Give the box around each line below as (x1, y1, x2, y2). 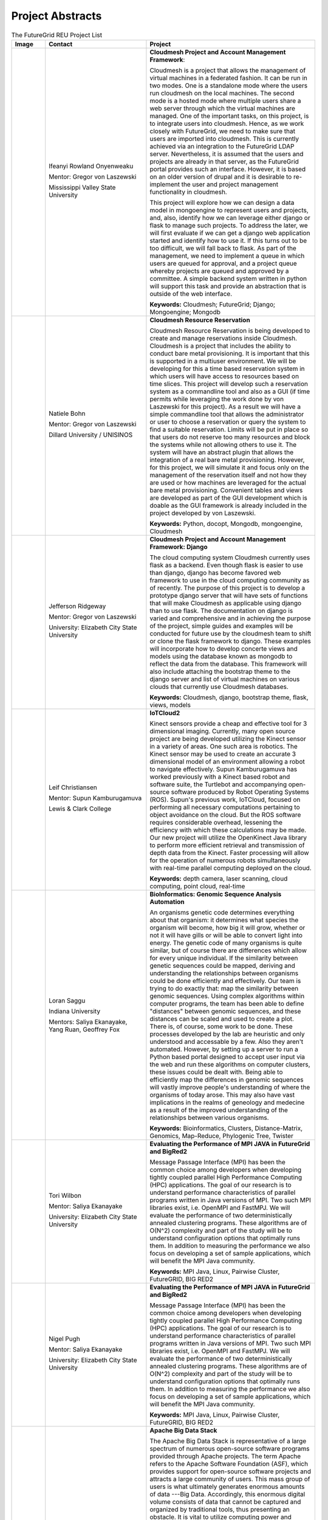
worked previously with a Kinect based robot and (149, 772, 290, 781)
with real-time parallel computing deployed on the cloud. (149, 863, 312, 872)
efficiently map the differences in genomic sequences (149, 1075, 304, 1083)
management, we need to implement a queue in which (149, 251, 305, 260)
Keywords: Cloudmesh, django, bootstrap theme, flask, (149, 693, 309, 702)
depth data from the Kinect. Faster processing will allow (149, 848, 309, 857)
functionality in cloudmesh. (149, 187, 227, 196)
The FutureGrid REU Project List (11, 30, 103, 39)
